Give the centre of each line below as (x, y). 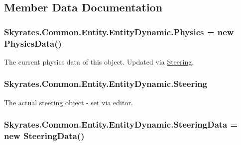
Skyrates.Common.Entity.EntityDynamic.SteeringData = (121, 124)
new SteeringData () (44, 136)
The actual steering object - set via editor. (68, 102)
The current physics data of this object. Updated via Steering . (99, 61)
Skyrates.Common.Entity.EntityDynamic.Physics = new (119, 32)
